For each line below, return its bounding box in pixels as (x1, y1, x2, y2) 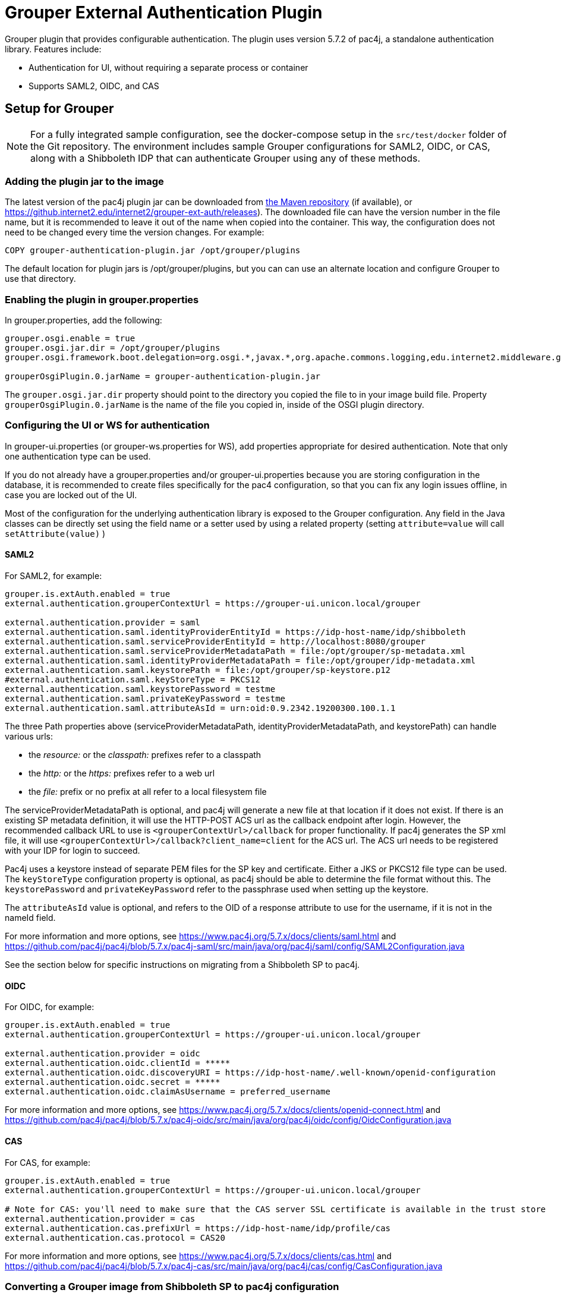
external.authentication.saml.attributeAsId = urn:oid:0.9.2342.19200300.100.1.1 (5, 703, 396, 713)
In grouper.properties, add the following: (5, 315, 162, 326)
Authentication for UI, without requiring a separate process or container (29, 62, 308, 73)
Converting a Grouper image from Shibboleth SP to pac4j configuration (5, 1280, 339, 1292)
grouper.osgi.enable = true (5, 334, 135, 344)
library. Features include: (5, 43, 102, 54)
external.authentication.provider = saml (5, 618, 200, 628)
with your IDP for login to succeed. (5, 845, 140, 856)
